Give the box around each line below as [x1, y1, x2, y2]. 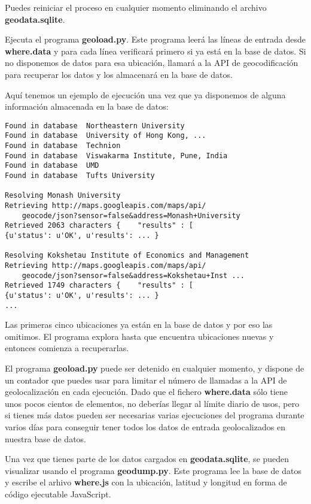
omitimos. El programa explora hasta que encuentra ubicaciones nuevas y [5, 330, 274, 342]
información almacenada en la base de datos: [5, 100, 169, 113]
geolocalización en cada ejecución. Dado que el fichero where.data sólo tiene [5, 385, 288, 398]
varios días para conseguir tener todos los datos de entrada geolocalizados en [5, 420, 285, 433]
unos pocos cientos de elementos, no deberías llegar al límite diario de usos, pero [5, 397, 300, 409]
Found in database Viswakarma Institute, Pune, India [5, 151, 228, 160]
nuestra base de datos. [5, 432, 86, 445]
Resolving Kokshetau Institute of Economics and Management [5, 251, 249, 260]
